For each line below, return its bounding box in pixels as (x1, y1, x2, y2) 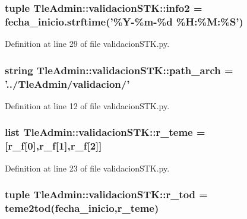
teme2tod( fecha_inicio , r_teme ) (5, 201, 159, 215)
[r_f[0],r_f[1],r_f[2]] (5, 138, 102, 153)
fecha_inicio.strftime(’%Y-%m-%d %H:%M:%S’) (5, 14, 243, 28)
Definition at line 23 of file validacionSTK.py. (5, 161, 170, 174)
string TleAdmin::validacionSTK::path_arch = (5, 62, 233, 77)
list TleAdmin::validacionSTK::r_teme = (5, 125, 205, 139)
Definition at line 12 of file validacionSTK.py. (5, 99, 170, 112)
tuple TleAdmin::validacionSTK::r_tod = (5, 187, 208, 202)
